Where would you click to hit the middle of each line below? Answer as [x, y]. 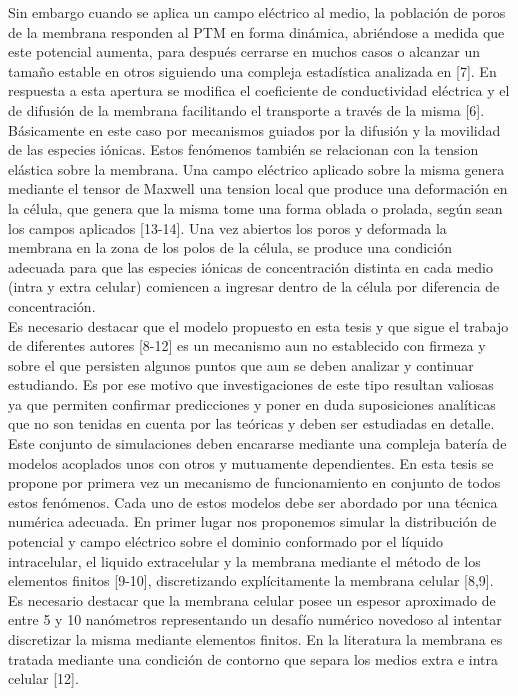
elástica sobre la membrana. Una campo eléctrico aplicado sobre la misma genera [256, 168]
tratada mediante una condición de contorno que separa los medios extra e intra [253, 658]
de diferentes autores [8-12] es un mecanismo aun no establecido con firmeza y [247, 345]
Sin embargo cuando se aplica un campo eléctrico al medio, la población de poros [257, 12]
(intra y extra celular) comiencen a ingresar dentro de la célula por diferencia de [254, 286]
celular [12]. [43, 678]
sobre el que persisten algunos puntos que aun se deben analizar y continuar [241, 364]
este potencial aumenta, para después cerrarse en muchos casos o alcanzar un [244, 51]
